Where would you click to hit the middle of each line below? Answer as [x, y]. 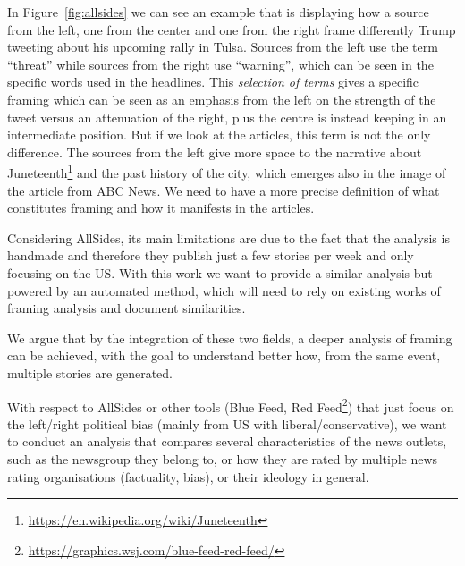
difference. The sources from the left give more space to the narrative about [215, 152]
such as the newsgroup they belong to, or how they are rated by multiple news [223, 458]
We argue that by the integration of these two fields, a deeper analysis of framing [230, 338]
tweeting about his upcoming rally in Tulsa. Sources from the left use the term [223, 47]
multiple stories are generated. [90, 372]
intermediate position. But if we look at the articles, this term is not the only [219, 135]
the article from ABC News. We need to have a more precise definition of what [224, 190]
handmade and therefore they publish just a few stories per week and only [211, 255]
